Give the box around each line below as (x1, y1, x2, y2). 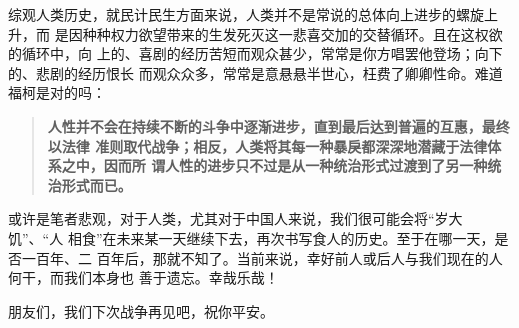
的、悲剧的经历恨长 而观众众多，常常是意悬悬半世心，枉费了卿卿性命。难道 (8, 62, 503, 83)
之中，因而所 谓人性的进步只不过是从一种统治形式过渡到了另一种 (61, 155, 488, 176)
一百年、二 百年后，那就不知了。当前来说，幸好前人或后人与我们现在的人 (21, 247, 503, 268)
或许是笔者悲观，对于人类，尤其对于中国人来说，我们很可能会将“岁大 (8, 208, 463, 229)
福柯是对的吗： (8, 82, 106, 103)
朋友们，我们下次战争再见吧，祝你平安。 (8, 300, 274, 321)
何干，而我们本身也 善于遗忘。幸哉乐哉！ (8, 267, 279, 288)
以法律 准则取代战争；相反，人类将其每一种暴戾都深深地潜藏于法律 (47, 135, 488, 156)
